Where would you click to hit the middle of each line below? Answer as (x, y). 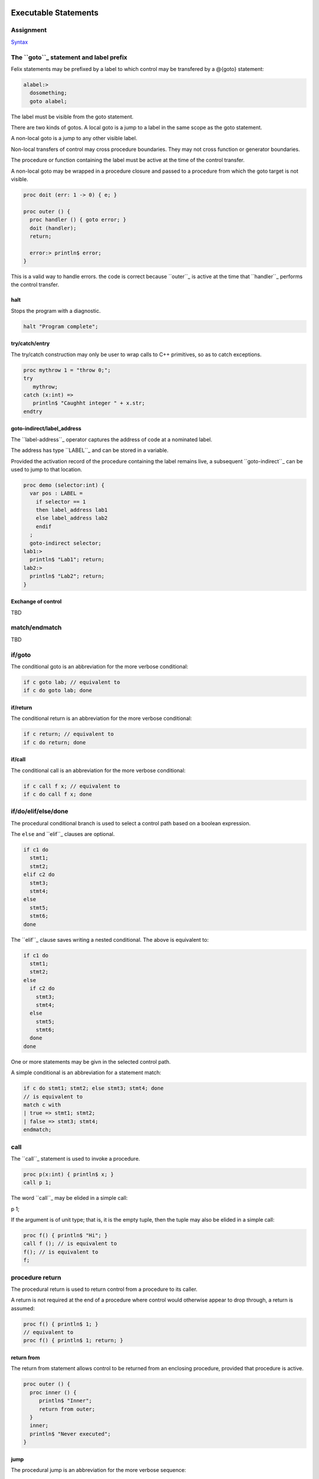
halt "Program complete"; (61, 326)
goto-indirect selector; (66, 543)
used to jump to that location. (47, 469)
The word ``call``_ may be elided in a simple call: (69, 1198)
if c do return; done (55, 742)
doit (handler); (53, 228)
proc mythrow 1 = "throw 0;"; (67, 370)
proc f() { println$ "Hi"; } (66, 1236)
